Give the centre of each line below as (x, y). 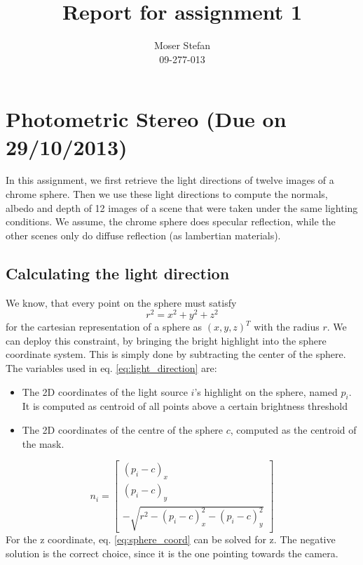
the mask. (43, 443)
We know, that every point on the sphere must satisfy (121, 302)
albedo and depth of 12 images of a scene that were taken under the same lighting (182, 207)
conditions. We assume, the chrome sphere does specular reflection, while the (171, 221)
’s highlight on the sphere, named (266, 391)
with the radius (287, 327)
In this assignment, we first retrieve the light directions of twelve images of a (170, 180)
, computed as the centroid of (293, 430)
